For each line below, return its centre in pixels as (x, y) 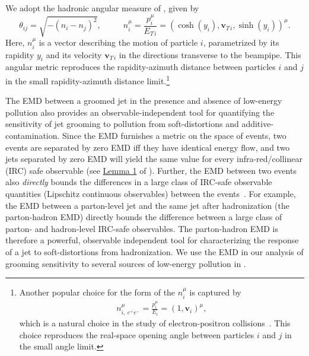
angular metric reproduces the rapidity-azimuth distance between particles (141, 67)
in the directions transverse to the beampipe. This (210, 54)
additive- (258, 124)
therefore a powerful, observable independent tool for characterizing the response (152, 240)
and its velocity (74, 54)
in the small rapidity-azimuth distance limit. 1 (88, 80)
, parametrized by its (241, 42)
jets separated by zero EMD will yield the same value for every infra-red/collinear (154, 159)
